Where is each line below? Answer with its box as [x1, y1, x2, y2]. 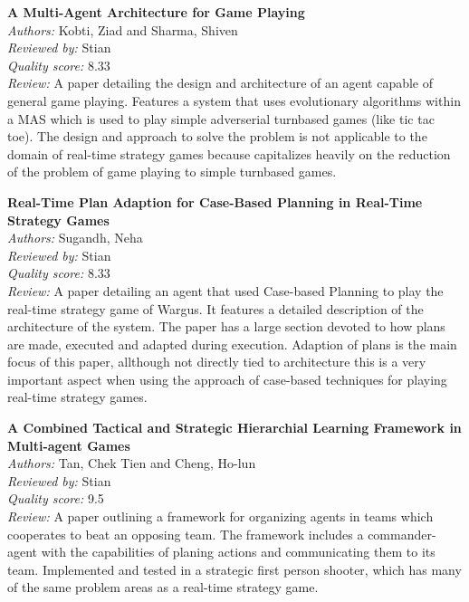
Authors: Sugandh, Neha [7, 228, 143, 247]
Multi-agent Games [7, 435, 130, 454]
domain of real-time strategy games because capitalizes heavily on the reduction [7, 144, 451, 163]
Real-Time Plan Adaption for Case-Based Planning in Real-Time [7, 192, 423, 211]
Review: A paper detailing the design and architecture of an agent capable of [7, 73, 434, 92]
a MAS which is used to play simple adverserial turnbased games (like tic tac [7, 109, 435, 128]
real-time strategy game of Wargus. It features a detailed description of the [7, 299, 424, 318]
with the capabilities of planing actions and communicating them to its [41, 542, 435, 561]
